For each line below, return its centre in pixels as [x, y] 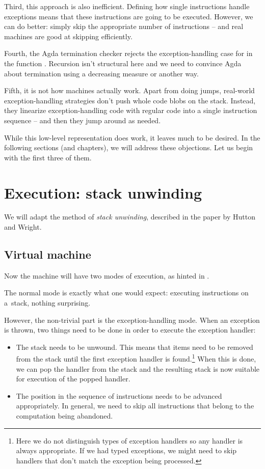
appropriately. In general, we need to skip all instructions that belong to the [135, 406]
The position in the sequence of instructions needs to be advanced [119, 395]
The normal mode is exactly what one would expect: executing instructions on [126, 293]
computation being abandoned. [64, 416]
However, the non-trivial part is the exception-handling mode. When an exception [132, 320]
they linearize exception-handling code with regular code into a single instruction [131, 110]
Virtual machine [48, 254]
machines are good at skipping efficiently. [68, 36]
